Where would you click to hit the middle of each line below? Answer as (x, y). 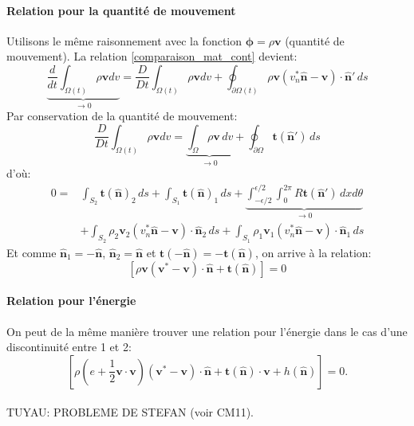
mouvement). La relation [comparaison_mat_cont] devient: (152, 56)
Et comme (32, 252)
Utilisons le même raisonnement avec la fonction (124, 40)
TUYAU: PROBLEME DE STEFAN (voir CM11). (130, 412)
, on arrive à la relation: (313, 252)
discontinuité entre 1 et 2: (69, 347)
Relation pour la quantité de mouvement (121, 10)
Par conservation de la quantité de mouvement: (122, 116)
